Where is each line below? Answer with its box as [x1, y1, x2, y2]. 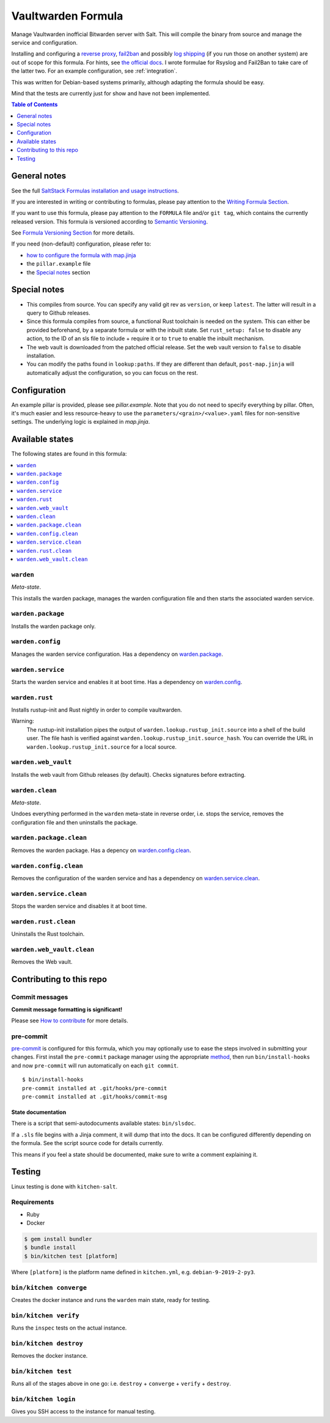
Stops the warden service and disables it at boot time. [11, 903, 147, 910]
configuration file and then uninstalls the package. [11, 818, 137, 826]
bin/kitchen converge [11, 1283, 87, 1292]
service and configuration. [11, 38, 78, 46]
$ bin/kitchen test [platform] [24, 1253, 119, 1259]
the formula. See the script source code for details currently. [11, 1140, 164, 1147]
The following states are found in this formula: [11, 450, 127, 457]
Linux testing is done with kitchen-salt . [11, 1182, 118, 1190]
